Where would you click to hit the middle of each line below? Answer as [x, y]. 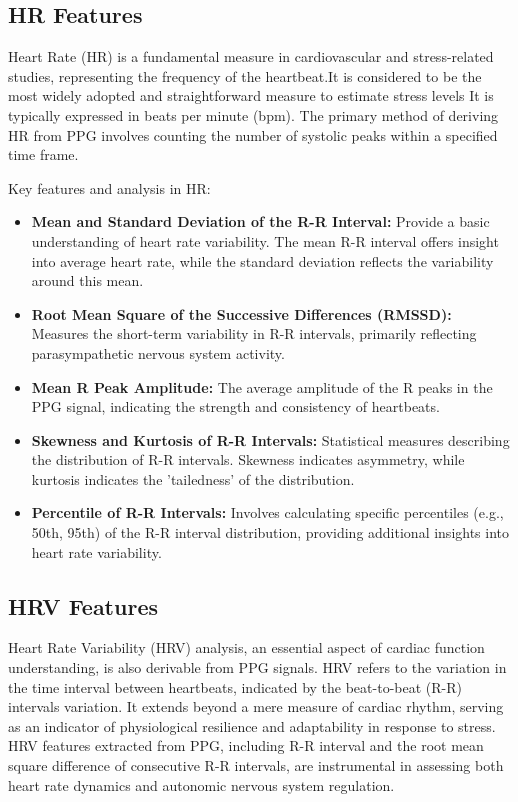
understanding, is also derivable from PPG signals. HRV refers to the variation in [257, 667]
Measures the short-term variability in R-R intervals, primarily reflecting [254, 333]
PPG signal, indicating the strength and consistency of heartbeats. [235, 406]
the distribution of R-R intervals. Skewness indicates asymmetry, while [248, 459]
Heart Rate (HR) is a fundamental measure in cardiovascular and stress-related [251, 56]
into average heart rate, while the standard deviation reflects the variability [262, 260]
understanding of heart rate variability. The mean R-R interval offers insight [265, 240]
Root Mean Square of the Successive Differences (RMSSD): [241, 313]
